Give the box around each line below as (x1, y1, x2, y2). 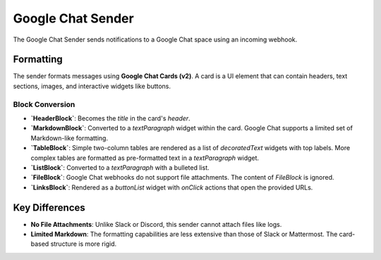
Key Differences (13, 202, 86, 213)
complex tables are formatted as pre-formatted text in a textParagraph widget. (30, 154, 260, 162)
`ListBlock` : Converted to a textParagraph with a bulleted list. (30, 163, 210, 172)
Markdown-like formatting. (30, 134, 109, 142)
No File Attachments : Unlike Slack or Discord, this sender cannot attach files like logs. (30, 220, 282, 228)
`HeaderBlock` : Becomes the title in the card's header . (30, 113, 190, 123)
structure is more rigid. (50, 240, 117, 248)
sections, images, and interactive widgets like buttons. (13, 82, 171, 90)
